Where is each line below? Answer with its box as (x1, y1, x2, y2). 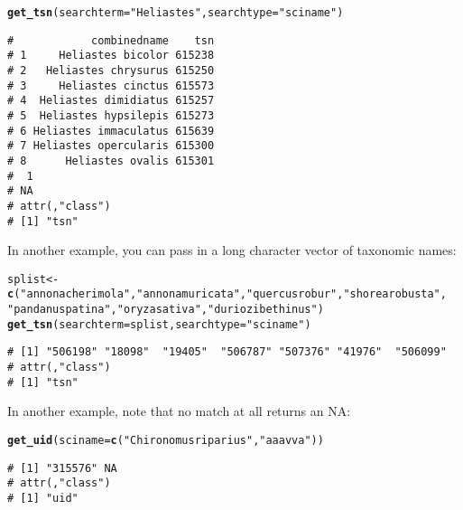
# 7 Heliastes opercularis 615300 (7, 139, 215, 153)
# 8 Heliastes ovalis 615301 (7, 154, 215, 167)
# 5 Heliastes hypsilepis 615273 (7, 109, 215, 122)
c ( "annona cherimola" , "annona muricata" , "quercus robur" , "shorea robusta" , (7, 288, 447, 301)
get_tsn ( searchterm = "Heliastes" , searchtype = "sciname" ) (7, 6, 344, 19)
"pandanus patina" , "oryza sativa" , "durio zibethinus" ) (7, 303, 324, 316)
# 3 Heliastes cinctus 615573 (7, 79, 215, 92)
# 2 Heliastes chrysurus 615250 (7, 63, 215, 77)
